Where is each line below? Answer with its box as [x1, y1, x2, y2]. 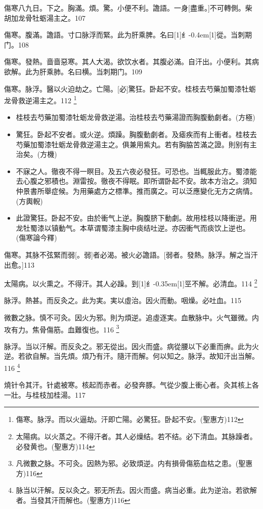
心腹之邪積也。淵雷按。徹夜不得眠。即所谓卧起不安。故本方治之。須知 [23, 176, 257, 186]
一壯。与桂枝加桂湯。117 [4, 389, 85, 400]
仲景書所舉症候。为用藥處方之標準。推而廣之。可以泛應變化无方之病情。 [16, 185, 257, 196]
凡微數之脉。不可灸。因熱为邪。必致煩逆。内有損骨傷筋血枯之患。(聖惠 [16, 458, 253, 469]
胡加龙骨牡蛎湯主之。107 [4, 12, 85, 23]
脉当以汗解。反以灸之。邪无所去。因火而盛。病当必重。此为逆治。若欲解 [16, 485, 257, 495]
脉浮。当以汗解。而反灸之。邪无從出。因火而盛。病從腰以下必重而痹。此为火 [4, 341, 259, 351]
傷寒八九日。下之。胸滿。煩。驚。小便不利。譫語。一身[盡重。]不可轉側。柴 [4, 3, 252, 13]
